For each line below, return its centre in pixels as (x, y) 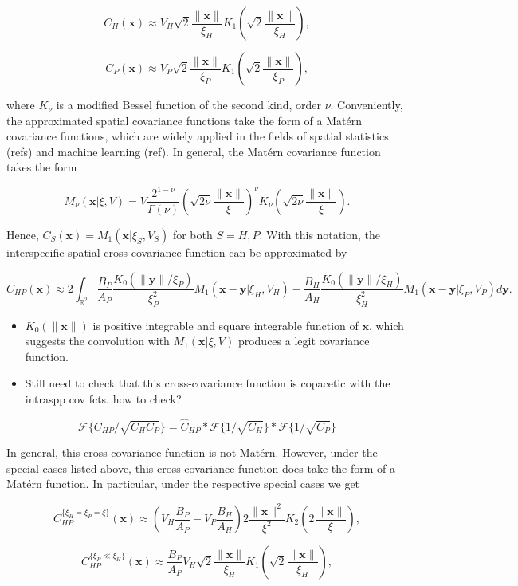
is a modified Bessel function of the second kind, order (188, 104)
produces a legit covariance (304, 341)
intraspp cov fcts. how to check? (103, 399)
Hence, (23, 234)
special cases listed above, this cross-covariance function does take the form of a (201, 468)
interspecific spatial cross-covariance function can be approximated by (177, 252)
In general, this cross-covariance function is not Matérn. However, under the (192, 452)
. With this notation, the (320, 234)
